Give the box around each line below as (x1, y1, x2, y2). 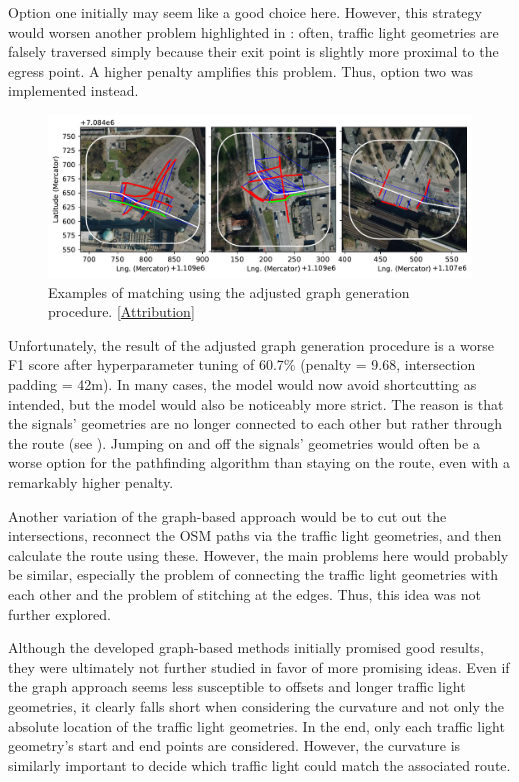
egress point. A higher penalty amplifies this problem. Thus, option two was (8, 60, 473, 81)
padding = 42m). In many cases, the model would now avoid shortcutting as (8, 374, 477, 395)
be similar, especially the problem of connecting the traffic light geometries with (8, 564, 498, 585)
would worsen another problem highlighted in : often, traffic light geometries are (8, 21, 499, 42)
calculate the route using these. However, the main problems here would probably (8, 544, 509, 565)
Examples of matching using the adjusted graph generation (48, 281, 410, 302)
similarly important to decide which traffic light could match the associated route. (8, 754, 511, 775)
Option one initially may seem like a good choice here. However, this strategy (8, 2, 482, 22)
